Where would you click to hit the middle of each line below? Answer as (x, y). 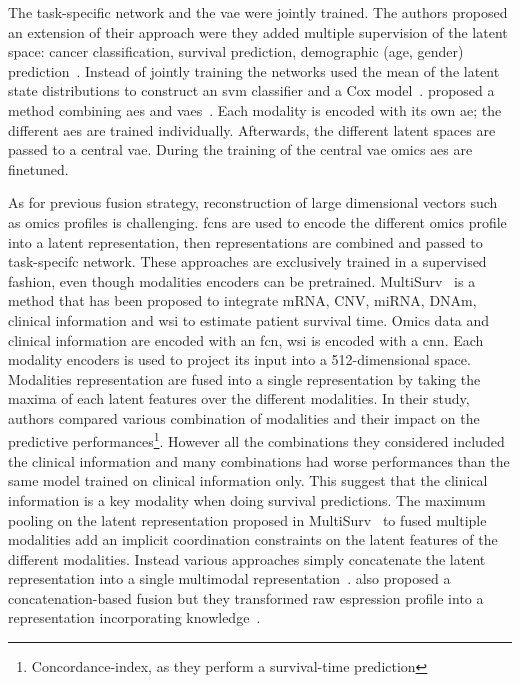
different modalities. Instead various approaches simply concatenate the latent (247, 558)
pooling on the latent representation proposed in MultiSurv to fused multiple (247, 519)
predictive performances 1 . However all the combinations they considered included (256, 440)
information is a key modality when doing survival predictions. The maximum (247, 499)
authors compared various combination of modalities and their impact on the (244, 417)
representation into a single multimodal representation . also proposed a (229, 578)
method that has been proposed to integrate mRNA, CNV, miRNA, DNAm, (242, 300)
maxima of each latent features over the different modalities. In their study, (239, 398)
